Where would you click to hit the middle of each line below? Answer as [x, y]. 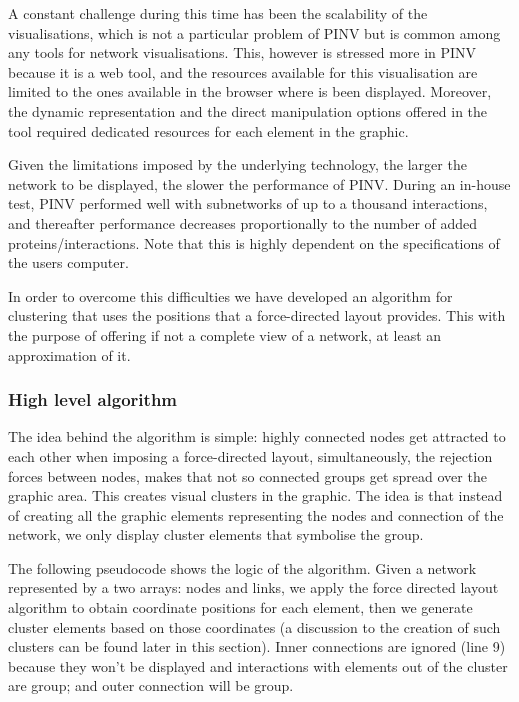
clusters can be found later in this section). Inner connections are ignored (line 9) [257, 646]
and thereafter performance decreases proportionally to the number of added [243, 222]
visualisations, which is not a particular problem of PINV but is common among [254, 32]
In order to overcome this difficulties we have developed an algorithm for [230, 295]
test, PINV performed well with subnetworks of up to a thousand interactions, [248, 203]
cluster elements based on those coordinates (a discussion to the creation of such [254, 626]
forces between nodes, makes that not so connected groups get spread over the [247, 475]
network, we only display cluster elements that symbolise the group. [216, 534]
